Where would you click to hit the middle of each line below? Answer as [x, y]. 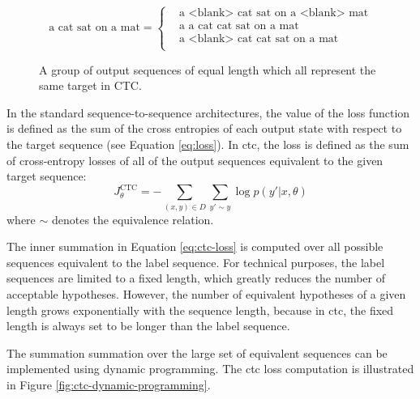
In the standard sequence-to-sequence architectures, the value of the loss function [208, 112]
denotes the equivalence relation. [133, 219]
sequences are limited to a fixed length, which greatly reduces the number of [196, 278]
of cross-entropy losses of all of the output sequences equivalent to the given [195, 160]
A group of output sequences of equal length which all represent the [208, 69]
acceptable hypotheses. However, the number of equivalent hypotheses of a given [206, 293]
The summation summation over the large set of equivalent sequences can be [197, 352]
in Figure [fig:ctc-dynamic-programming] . [109, 384]
